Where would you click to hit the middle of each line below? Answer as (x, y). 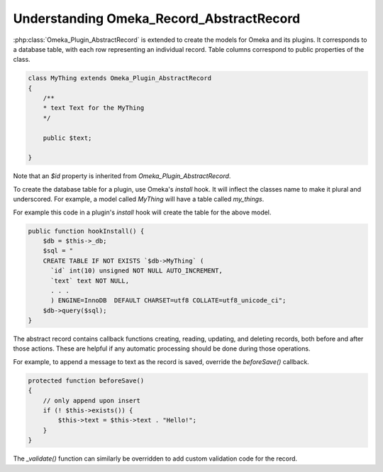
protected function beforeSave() (86, 380)
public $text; (67, 138)
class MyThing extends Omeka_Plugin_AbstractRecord (120, 78)
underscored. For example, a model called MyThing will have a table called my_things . (139, 199)
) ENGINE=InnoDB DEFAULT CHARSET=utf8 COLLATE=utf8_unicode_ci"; (168, 301)
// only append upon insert (92, 400)
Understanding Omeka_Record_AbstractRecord (157, 18)
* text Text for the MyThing (94, 108)
